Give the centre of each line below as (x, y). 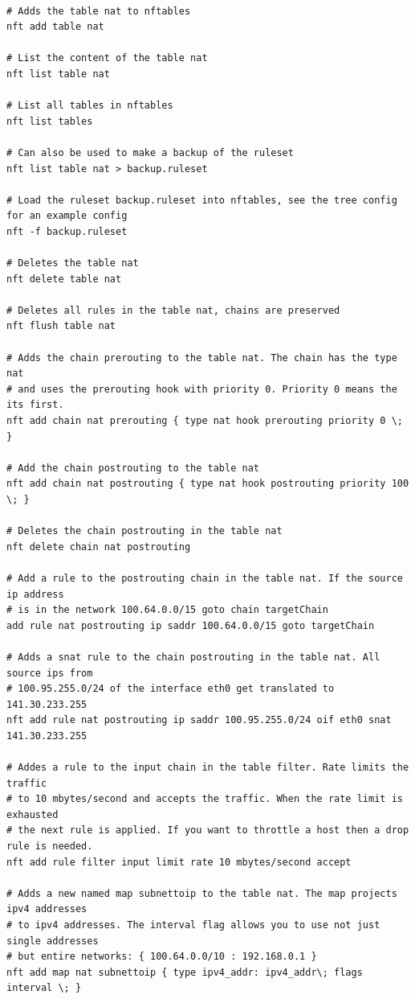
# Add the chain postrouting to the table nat (133, 468)
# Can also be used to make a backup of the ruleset (150, 152)
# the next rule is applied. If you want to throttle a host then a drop (208, 830)
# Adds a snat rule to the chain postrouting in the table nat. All (193, 657)
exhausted (33, 814)
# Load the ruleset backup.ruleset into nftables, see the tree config (202, 200)
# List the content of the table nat (107, 58)
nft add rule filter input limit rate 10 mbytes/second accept (179, 862)
